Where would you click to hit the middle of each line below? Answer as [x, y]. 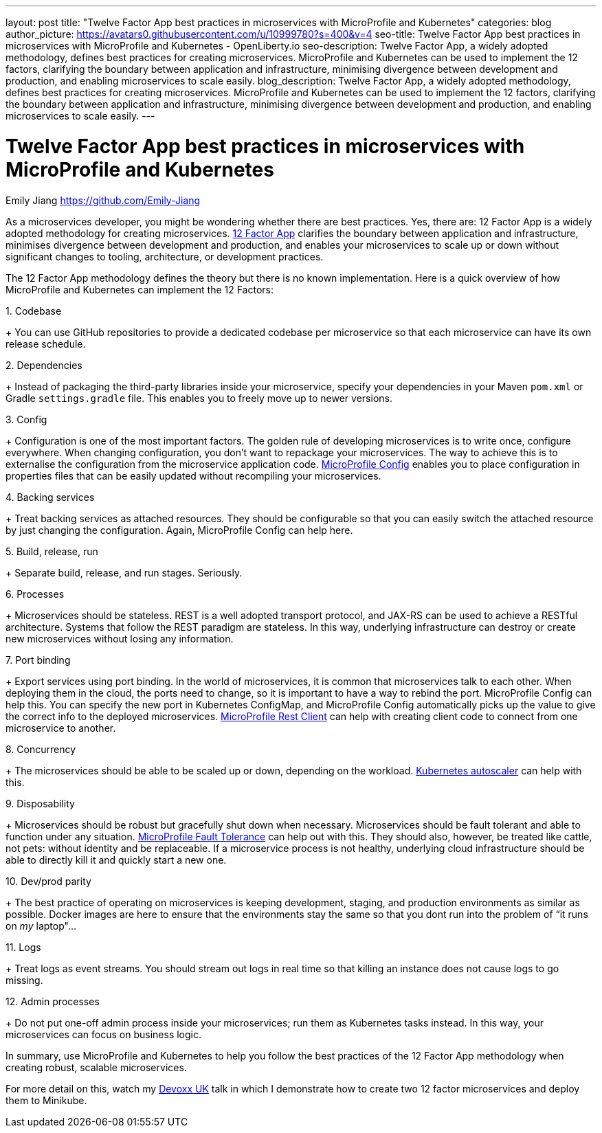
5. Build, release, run [52, 551]
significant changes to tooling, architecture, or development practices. [165, 256]
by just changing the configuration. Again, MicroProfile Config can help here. [179, 530]
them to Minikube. [46, 1100]
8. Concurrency [41, 749]
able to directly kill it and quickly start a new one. [116, 860]
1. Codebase [34, 311]
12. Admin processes [53, 1001]
